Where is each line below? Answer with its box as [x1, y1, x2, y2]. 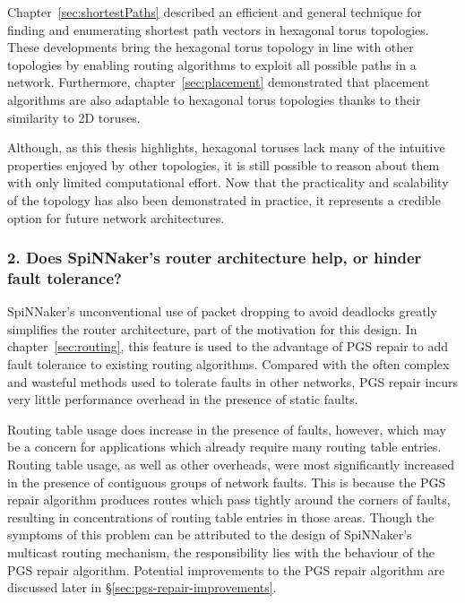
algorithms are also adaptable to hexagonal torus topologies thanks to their [7, 90, 421, 108]
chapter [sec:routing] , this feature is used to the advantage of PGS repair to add [7, 337, 449, 356]
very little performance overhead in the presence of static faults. [7, 390, 358, 409]
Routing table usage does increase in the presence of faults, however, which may [7, 419, 446, 438]
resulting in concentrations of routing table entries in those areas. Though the [7, 507, 435, 526]
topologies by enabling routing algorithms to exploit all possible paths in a [7, 55, 417, 73]
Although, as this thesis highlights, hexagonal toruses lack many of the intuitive [7, 138, 445, 157]
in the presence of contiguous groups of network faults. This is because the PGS [7, 472, 446, 491]
